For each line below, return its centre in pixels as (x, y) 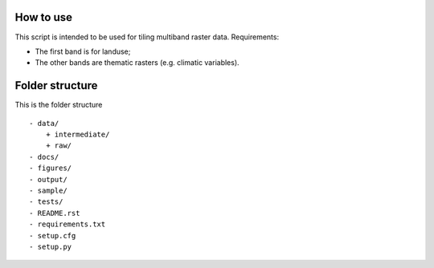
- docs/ (44, 157)
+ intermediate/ (78, 134)
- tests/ (46, 202)
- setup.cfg (53, 236)
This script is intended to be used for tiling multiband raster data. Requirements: (147, 37)
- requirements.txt (68, 224)
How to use (43, 17)
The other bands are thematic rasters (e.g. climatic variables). (137, 63)
